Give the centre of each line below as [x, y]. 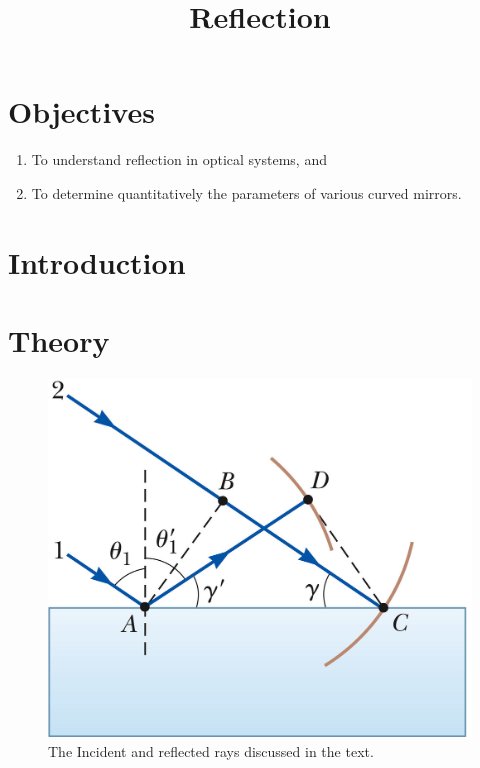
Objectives [81, 111]
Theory [59, 340]
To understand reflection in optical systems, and [179, 159]
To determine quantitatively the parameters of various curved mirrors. [246, 192]
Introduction [97, 261]
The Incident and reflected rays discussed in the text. [211, 750]
